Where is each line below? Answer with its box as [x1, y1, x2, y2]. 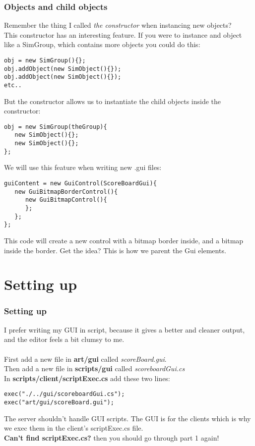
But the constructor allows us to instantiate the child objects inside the [4, 96, 221, 106]
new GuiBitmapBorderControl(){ [14, 188, 118, 195]
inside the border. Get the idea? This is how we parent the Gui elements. [4, 245, 226, 255]
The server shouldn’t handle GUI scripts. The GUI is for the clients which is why [4, 413, 251, 423]
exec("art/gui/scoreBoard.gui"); [4, 398, 114, 406]
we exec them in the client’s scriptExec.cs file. [4, 423, 143, 433]
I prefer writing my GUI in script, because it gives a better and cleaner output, [4, 324, 245, 334]
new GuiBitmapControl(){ [25, 196, 107, 204]
